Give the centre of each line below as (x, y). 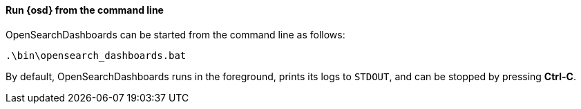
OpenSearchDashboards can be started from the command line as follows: (175, 34)
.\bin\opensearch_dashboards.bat (96, 55)
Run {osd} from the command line (85, 10)
